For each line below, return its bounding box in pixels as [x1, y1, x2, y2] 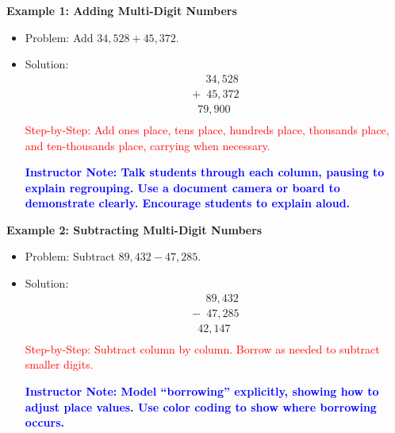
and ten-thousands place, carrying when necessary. [25, 137, 270, 153]
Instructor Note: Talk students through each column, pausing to [25, 164, 385, 180]
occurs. [25, 414, 65, 431]
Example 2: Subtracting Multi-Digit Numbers [6, 221, 263, 238]
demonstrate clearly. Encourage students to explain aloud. [25, 195, 351, 211]
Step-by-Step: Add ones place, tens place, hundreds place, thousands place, [25, 121, 389, 137]
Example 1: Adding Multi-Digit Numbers [6, 2, 237, 18]
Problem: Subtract [25, 248, 115, 265]
